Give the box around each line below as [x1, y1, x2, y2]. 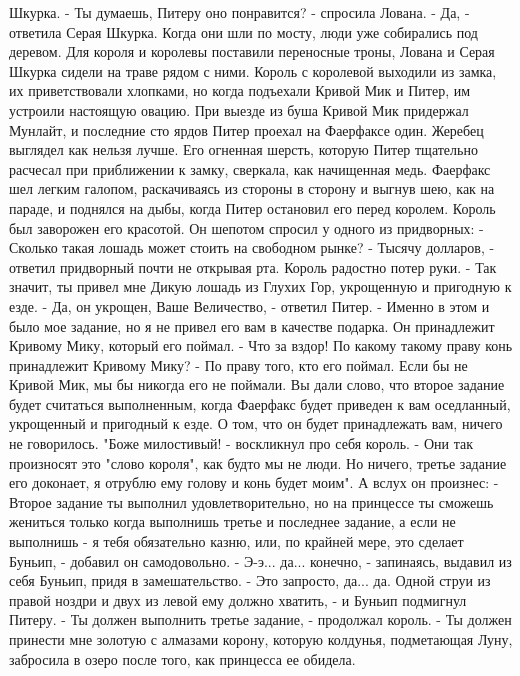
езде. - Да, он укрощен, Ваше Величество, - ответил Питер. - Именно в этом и [9, 295, 490, 316]
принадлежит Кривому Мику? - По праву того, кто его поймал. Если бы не [9, 354, 468, 375]
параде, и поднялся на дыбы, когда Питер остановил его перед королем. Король [9, 197, 496, 218]
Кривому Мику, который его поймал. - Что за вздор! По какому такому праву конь [9, 335, 513, 356]
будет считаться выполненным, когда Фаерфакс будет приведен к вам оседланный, [9, 393, 511, 414]
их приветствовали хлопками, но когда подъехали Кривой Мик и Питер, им [9, 80, 471, 101]
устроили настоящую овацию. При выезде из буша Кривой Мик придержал [9, 99, 469, 120]
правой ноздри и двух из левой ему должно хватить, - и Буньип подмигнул [9, 589, 467, 610]
